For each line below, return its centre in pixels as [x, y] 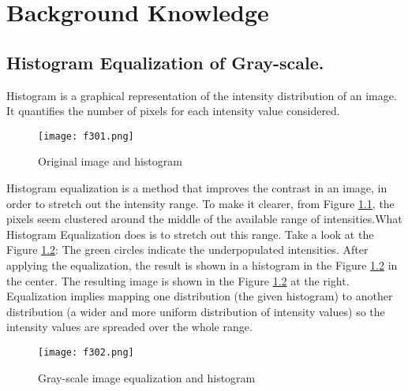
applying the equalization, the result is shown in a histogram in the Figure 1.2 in [202, 264]
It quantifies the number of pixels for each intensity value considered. [173, 111]
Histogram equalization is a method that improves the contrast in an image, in [197, 188]
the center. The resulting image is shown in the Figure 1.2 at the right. [178, 280]
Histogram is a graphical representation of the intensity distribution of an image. [202, 95]
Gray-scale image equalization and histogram [147, 377]
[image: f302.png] [86, 352]
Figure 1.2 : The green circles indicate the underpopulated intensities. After [187, 249]
